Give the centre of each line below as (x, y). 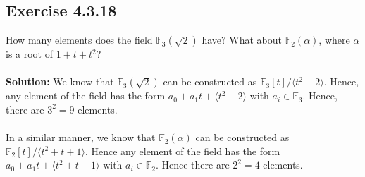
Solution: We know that (60, 81)
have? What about (242, 40)
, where (334, 40)
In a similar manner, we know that (81, 137)
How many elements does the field (79, 40)
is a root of (30, 54)
